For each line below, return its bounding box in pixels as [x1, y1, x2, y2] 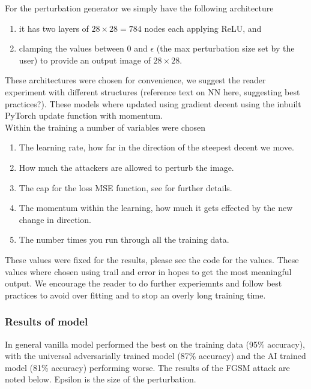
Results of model [5, 314, 88, 329]
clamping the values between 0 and [19, 42, 148, 55]
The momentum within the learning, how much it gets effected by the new [19, 201, 293, 214]
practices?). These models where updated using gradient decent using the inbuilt [5, 97, 301, 110]
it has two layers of [19, 22, 89, 34]
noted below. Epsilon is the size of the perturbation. [5, 373, 196, 385]
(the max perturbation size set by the [156, 42, 295, 55]
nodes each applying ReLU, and [144, 22, 262, 34]
